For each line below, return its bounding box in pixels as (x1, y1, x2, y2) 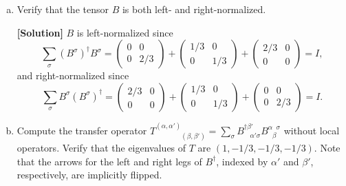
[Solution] (17, 25, 63, 39)
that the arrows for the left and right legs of (17, 154, 202, 168)
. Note (314, 141, 340, 155)
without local (283, 123, 340, 137)
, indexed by (216, 154, 268, 168)
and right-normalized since (17, 68, 129, 83)
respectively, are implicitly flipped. (17, 167, 162, 182)
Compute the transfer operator (17, 123, 147, 137)
